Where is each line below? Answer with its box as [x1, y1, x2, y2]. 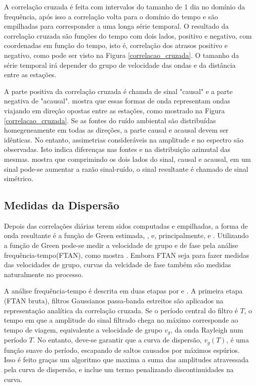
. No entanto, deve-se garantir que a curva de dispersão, [33, 335, 202, 345]
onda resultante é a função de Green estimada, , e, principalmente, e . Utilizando [4, 230, 249, 241]
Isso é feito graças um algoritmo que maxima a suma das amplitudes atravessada [4, 354, 249, 365]
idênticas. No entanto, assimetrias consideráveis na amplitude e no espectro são [4, 134, 244, 145]
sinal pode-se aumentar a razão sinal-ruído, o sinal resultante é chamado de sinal [4, 163, 249, 174]
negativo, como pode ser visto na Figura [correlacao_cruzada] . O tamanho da [4, 49, 239, 60]
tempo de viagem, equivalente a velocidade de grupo [4, 324, 163, 335]
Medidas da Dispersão [4, 197, 120, 213]
